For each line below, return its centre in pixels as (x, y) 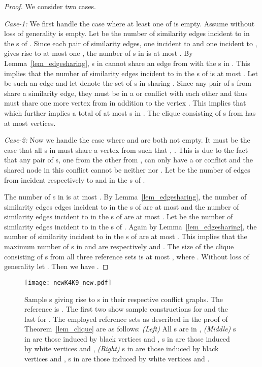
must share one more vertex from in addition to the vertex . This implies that (125, 103)
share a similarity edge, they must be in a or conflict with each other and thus (126, 93)
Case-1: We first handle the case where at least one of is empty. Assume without (129, 23)
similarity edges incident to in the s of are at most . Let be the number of (119, 216)
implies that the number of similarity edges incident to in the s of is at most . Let (131, 73)
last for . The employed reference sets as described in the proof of (126, 319)
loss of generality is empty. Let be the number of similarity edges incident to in (127, 33)
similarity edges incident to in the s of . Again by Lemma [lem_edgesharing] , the (130, 226)
